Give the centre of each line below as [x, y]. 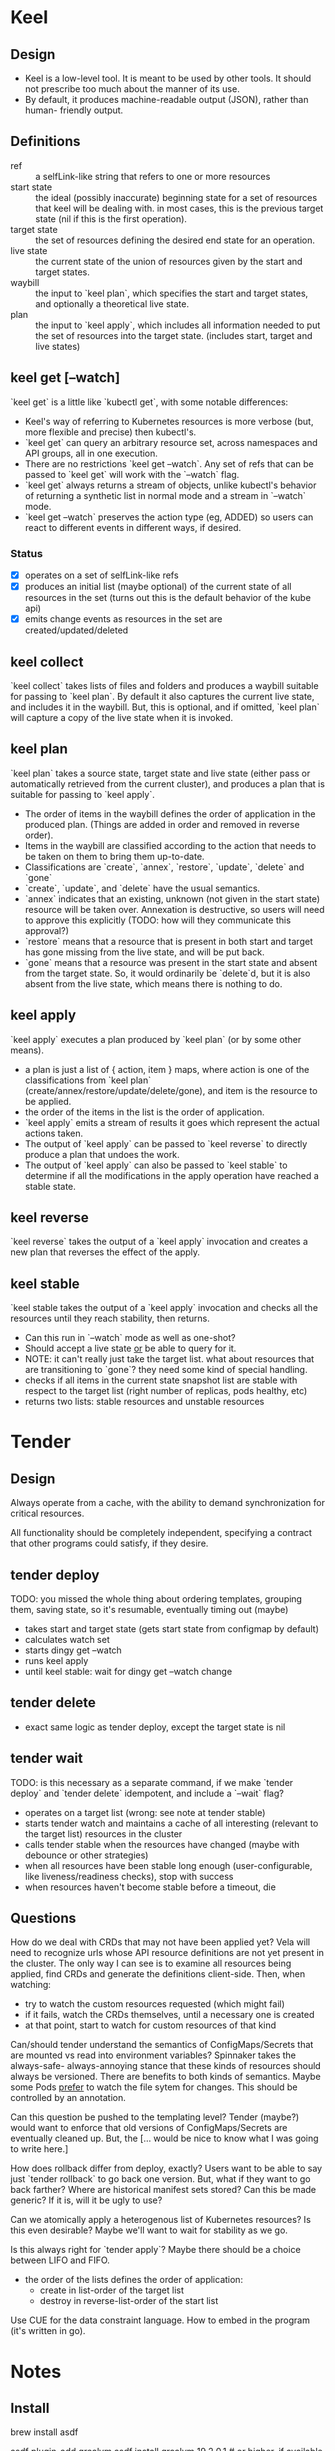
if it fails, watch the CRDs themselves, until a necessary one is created [169, 2015]
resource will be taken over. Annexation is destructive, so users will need [174, 909]
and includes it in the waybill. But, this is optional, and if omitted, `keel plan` [165, 707]
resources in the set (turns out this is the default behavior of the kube [168, 598]
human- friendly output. [74, 110]
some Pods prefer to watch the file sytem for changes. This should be [154, 2087]
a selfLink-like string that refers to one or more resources [153, 176]
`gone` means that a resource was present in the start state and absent [171, 962]
